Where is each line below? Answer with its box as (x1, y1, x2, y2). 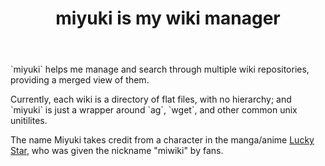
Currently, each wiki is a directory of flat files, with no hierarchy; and (10, 93, 292, 106)
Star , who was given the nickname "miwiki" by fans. (10, 145, 224, 157)
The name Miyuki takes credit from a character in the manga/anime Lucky (10, 134, 315, 146)
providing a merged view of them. (10, 74, 150, 86)
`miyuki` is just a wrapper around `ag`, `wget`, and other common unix (10, 104, 298, 116)
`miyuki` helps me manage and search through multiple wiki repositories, (10, 63, 310, 76)
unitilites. (10, 115, 48, 127)
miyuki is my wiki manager (55, 7, 281, 30)
